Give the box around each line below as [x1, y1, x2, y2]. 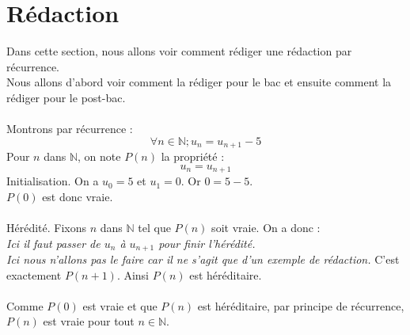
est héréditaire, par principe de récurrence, [197, 297, 404, 314]
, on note [78, 148, 121, 165]
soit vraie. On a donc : [211, 219, 321, 235]
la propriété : [161, 148, 225, 165]
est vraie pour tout [43, 313, 135, 329]
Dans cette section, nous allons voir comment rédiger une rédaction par [6, 43, 352, 59]
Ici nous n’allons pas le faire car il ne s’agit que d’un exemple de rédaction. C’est [6, 251, 400, 268]
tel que [138, 219, 171, 235]
